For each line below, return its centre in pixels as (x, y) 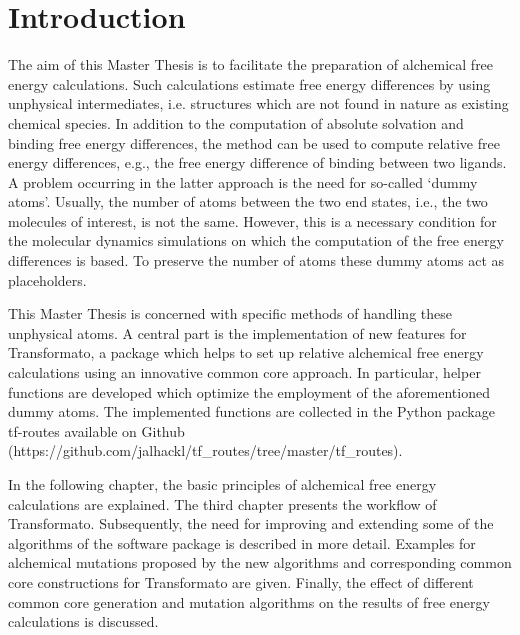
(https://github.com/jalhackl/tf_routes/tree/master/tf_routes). (205, 450)
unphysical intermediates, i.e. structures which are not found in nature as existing (258, 103)
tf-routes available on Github (96, 430)
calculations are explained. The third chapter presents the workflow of (222, 503)
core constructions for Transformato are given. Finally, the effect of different (241, 581)
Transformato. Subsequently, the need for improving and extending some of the (251, 523)
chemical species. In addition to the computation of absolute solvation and (236, 122)
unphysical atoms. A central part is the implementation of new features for (237, 332)
